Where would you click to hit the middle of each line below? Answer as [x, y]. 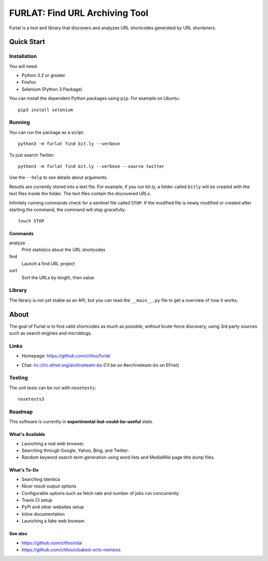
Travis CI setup [37, 500]
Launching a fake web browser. [54, 521]
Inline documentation [43, 514]
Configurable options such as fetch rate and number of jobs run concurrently [100, 493]
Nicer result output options [49, 486]
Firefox [29, 82]
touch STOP [31, 221]
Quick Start [27, 42]
